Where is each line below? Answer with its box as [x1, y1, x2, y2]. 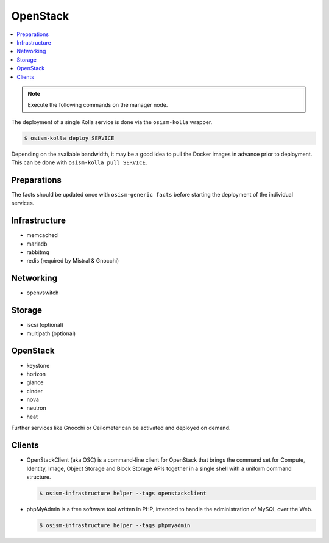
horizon [26, 370, 46, 377]
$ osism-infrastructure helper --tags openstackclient [39, 489, 207, 497]
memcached [26, 231, 58, 239]
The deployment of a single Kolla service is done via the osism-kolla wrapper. [11, 118, 213, 125]
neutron [26, 404, 46, 412]
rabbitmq [26, 249, 50, 256]
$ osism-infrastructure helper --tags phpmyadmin [39, 522, 191, 528]
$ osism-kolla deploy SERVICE [24, 134, 115, 142]
